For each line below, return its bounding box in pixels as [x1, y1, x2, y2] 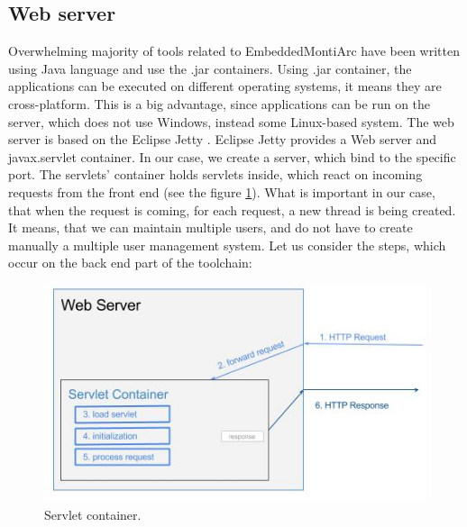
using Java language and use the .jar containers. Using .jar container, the [8, 59, 412, 77]
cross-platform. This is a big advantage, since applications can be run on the [8, 94, 431, 113]
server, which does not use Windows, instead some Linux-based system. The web [8, 112, 454, 131]
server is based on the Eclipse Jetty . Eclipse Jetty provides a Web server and [8, 130, 437, 149]
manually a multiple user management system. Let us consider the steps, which [8, 235, 446, 254]
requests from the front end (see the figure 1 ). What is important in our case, [8, 182, 435, 201]
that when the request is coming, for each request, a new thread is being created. [8, 200, 456, 219]
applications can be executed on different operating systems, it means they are [8, 77, 442, 95]
